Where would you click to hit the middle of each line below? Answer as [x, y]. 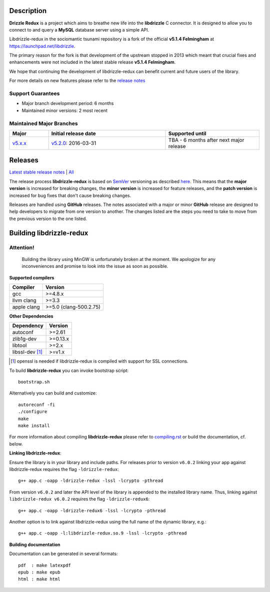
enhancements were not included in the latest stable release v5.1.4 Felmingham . [92, 62]
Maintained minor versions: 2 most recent [64, 110]
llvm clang [24, 300]
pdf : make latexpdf [44, 565]
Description [28, 11]
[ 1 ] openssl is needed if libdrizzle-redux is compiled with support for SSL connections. [99, 361]
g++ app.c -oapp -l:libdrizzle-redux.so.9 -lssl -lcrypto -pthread [102, 533]
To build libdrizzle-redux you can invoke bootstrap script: [69, 370]
